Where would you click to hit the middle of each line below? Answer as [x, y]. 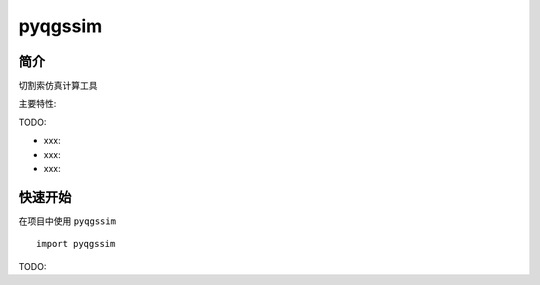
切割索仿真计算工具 [58, 86]
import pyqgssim [76, 244]
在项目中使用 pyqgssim [67, 221]
